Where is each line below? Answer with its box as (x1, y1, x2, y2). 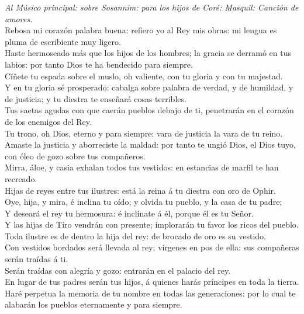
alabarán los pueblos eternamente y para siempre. (5, 298, 182, 310)
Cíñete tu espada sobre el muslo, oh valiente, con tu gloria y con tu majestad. (5, 69, 283, 82)
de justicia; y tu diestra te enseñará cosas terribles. (5, 92, 186, 104)
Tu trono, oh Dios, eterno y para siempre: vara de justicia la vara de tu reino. (5, 127, 283, 139)
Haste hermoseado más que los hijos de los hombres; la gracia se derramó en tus (5, 47, 292, 59)
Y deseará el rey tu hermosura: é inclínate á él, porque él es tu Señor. (5, 207, 254, 219)
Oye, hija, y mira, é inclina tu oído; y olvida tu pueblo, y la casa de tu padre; (5, 196, 282, 208)
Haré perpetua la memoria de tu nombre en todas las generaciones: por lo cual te (5, 287, 296, 299)
